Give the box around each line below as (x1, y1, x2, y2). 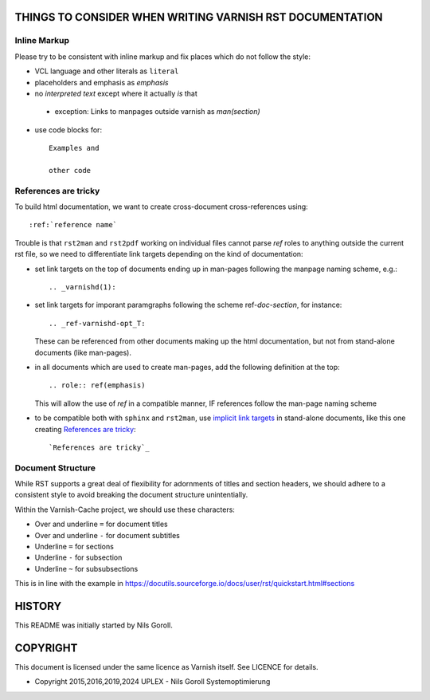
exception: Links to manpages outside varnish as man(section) (54, 107, 260, 116)
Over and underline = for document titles (34, 519, 168, 529)
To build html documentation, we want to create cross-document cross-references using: (14, 202, 308, 211)
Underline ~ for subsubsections (34, 564, 139, 573)
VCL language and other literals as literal (34, 66, 179, 76)
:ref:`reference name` (29, 220, 118, 230)
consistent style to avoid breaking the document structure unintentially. (14, 490, 248, 500)
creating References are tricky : (34, 424, 136, 434)
